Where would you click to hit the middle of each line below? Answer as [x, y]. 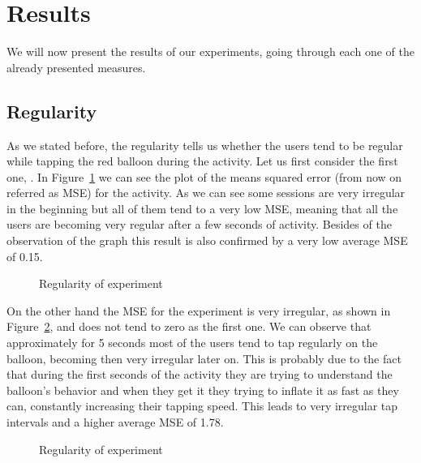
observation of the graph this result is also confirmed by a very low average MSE [207, 240]
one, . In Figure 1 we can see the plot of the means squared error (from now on [204, 176]
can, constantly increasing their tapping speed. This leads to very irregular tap [202, 406]
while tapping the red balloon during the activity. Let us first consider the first [202, 161]
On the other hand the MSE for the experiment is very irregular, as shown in [199, 310]
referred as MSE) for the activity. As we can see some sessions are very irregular [206, 193]
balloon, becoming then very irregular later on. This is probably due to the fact [204, 358]
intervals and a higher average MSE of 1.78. [115, 422]
